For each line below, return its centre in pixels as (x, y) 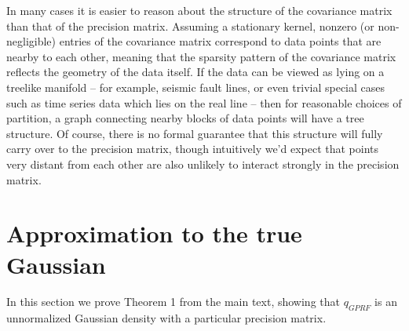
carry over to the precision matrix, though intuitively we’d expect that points (193, 149)
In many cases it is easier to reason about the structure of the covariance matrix (199, 10)
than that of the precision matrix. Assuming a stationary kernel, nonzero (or (190, 25)
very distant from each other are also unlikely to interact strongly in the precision (203, 164)
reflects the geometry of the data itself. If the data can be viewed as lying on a (195, 72)
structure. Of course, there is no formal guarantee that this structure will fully (195, 133)
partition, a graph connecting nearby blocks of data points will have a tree (185, 118)
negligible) (31, 41)
